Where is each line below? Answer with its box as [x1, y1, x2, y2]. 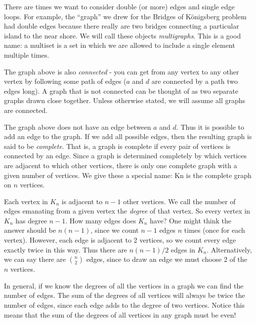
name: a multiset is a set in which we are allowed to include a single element [4, 40, 235, 50]
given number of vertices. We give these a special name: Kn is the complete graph [4, 170, 252, 180]
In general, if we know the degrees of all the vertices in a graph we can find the [4, 280, 244, 290]
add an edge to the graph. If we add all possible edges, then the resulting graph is [4, 131, 252, 142]
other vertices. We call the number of [123, 196, 236, 206]
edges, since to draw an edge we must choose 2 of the [86, 254, 248, 264]
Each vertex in [4, 196, 48, 206]
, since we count [90, 225, 139, 235]
